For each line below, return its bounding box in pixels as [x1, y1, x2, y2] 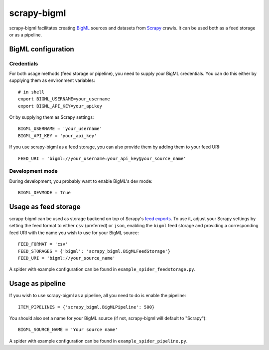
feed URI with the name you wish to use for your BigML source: [9, 230, 139, 236]
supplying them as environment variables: [9, 77, 96, 83]
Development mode [9, 168, 58, 175]
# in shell [18, 89, 45, 95]
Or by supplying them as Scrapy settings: [9, 114, 94, 120]
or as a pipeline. [9, 31, 42, 37]
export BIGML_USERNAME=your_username [18, 96, 111, 102]
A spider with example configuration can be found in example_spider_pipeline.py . [9, 338, 188, 344]
